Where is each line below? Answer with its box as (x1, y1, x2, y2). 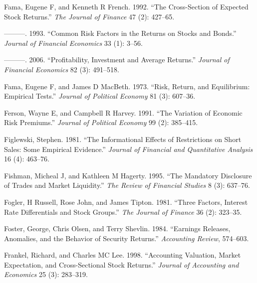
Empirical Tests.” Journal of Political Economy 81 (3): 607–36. (4, 91, 196, 101)
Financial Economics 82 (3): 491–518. (4, 64, 119, 74)
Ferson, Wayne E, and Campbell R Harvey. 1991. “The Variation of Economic (4, 107, 243, 118)
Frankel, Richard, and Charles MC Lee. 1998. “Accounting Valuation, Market (4, 250, 241, 260)
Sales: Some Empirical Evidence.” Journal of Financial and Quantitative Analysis (4, 143, 253, 154)
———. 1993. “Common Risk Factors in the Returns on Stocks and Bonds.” (4, 28, 237, 38)
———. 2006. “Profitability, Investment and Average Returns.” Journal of (4, 54, 230, 65)
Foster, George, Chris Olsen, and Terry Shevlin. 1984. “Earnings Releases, (4, 223, 231, 234)
